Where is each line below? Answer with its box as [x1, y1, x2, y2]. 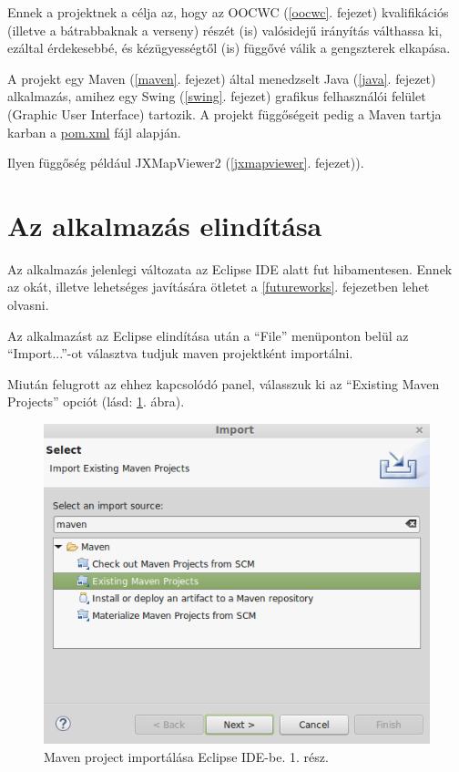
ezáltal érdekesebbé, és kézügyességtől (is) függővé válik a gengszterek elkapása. [7, 38, 451, 57]
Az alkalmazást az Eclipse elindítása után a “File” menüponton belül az [7, 325, 409, 345]
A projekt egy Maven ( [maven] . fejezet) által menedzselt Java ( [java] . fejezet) [7, 68, 436, 87]
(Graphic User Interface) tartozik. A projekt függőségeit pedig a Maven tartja [7, 104, 442, 123]
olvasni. [7, 295, 49, 314]
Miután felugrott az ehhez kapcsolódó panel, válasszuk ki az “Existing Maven [7, 374, 440, 393]
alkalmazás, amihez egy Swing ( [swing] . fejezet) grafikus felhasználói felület [7, 87, 426, 106]
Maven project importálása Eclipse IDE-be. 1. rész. [44, 746, 329, 766]
